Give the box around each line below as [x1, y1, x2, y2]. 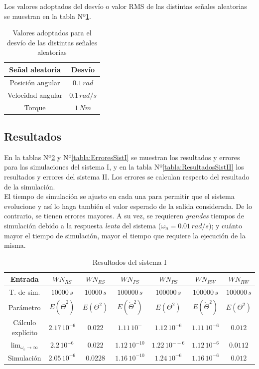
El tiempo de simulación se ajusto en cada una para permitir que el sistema [4, 191, 235, 201]
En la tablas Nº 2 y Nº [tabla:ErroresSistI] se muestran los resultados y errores [4, 152, 240, 162]
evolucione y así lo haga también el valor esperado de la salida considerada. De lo [4, 200, 252, 211]
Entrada [10, 274, 39, 284]
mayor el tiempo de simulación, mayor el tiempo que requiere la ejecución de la [4, 230, 246, 240]
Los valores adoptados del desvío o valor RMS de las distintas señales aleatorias [4, 1, 247, 11]
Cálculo [13, 317, 36, 328]
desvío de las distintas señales [7, 37, 97, 47]
